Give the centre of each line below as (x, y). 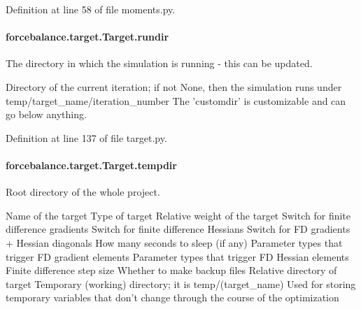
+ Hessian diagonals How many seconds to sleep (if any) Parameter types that (174, 242)
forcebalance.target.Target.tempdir (91, 165)
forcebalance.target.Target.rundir (87, 37)
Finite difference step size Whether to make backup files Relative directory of (171, 270)
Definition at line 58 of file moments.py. (91, 9)
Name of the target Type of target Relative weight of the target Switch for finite (178, 215)
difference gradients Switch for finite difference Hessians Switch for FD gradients (178, 229)
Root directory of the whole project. (83, 192)
